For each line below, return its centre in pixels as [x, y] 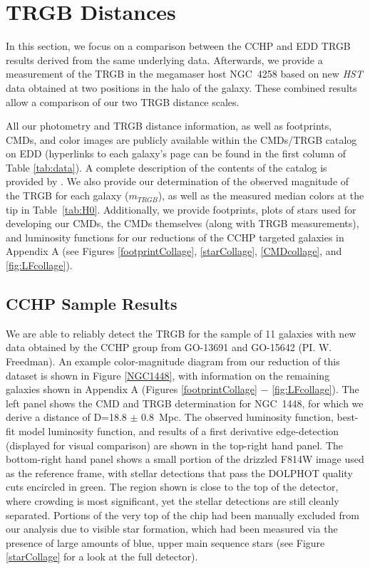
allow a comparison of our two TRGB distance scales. [123, 101]
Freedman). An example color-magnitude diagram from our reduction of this [173, 361]
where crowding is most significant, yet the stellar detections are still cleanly [173, 500]
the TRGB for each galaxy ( [67, 195]
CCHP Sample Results [92, 304]
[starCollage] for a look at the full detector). [102, 557]
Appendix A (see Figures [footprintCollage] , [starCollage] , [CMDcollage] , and [174, 251]
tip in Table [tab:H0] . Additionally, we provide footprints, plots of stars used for [181, 209]
